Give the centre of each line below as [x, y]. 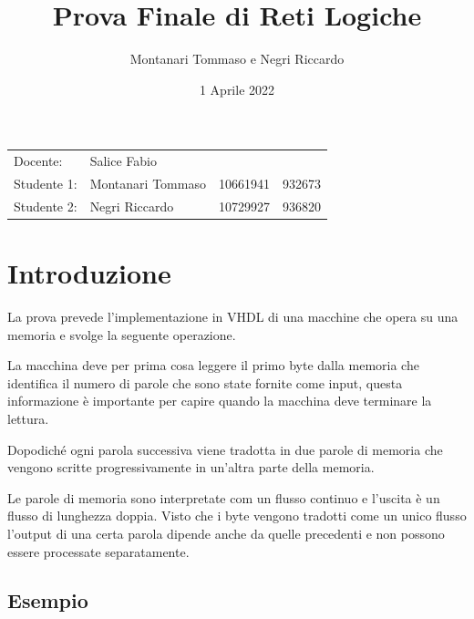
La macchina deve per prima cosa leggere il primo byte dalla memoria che [213, 365]
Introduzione [89, 273]
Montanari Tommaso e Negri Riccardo [237, 59]
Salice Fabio [123, 161]
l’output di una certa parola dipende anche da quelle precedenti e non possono [226, 533]
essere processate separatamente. [98, 551]
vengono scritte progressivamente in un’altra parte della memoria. [191, 467]
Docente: [38, 161]
